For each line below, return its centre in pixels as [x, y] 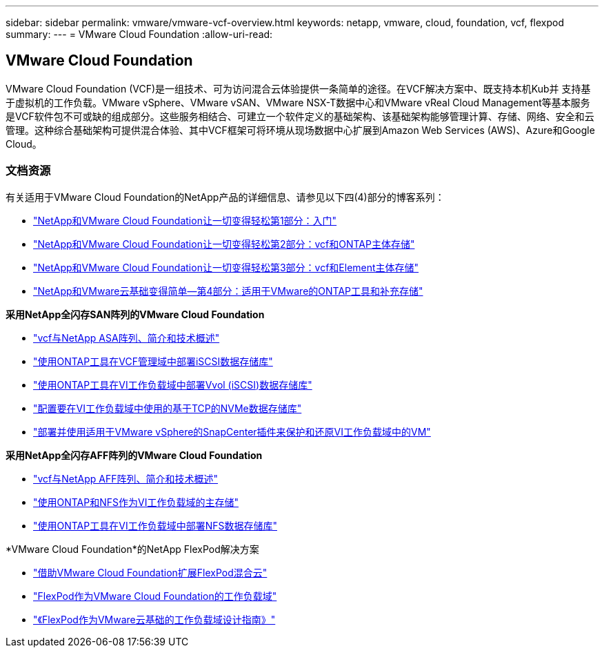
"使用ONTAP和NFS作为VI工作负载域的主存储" [136, 502]
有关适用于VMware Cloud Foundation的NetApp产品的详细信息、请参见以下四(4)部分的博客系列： [225, 197]
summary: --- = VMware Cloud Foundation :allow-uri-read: [139, 34]
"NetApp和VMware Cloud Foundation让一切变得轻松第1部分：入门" [185, 220]
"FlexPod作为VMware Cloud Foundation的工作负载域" [155, 596]
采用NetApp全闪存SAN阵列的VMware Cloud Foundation [135, 314]
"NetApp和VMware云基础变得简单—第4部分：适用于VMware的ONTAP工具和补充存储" [228, 291]
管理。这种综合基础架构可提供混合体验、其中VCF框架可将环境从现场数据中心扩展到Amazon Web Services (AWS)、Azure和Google [300, 130]
